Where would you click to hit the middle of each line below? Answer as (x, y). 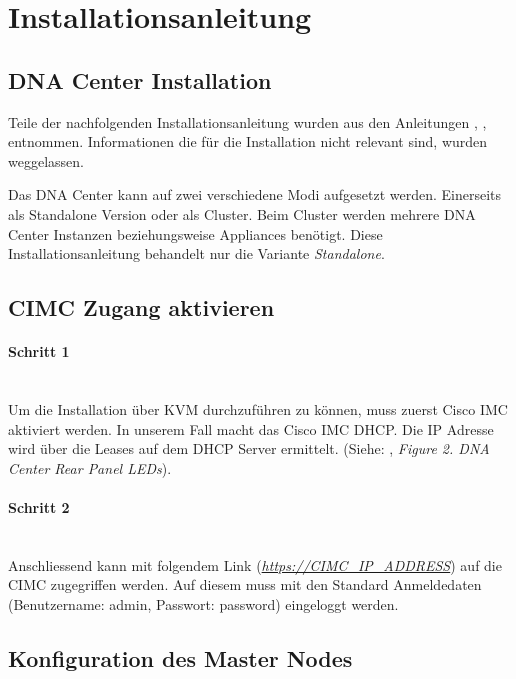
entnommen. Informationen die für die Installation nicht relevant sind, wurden (248, 141)
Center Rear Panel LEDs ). (90, 467)
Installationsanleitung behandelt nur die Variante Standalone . (196, 253)
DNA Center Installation (140, 79)
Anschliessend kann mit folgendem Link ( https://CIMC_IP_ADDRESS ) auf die (255, 564)
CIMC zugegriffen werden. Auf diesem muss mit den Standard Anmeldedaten (245, 584)
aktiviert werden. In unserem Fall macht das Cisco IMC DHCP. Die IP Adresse (251, 428)
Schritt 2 (39, 506)
